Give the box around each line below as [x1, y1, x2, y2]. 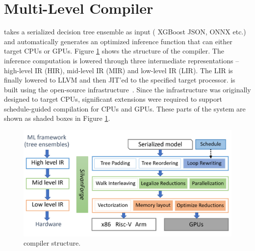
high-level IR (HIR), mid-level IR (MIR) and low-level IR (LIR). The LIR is [4, 65, 233, 75]
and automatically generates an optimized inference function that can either [4, 36, 232, 46]
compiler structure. [24, 238, 81, 248]
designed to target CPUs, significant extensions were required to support [4, 94, 222, 104]
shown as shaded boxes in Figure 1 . [4, 113, 110, 123]
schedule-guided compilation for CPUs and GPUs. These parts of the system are [4, 103, 246, 113]
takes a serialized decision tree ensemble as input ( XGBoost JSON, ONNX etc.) [4, 27, 246, 37]
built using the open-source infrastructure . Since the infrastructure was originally [4, 84, 251, 94]
